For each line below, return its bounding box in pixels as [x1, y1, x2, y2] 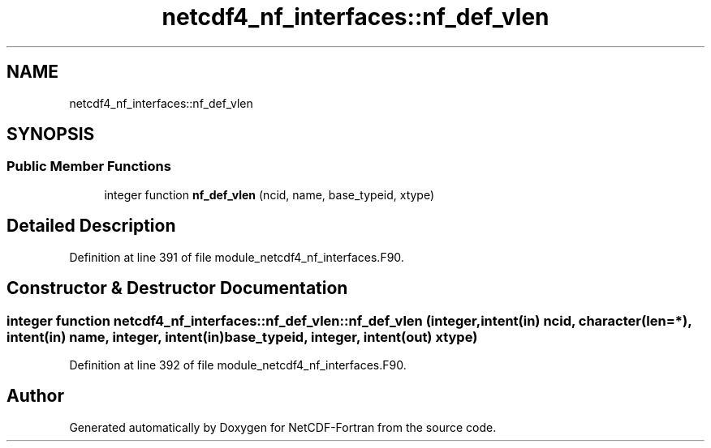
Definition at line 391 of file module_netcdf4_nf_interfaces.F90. [69, 250, 404, 264]
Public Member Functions [6, 158, 171, 175]
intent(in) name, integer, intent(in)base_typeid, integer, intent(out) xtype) [6, 328, 478, 345]
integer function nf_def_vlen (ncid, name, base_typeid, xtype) [104, 187, 435, 202]
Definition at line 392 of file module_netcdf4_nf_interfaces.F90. [69, 357, 407, 372]
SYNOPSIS [6, 124, 95, 145]
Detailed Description [6, 215, 176, 237]
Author [6, 386, 64, 407]
